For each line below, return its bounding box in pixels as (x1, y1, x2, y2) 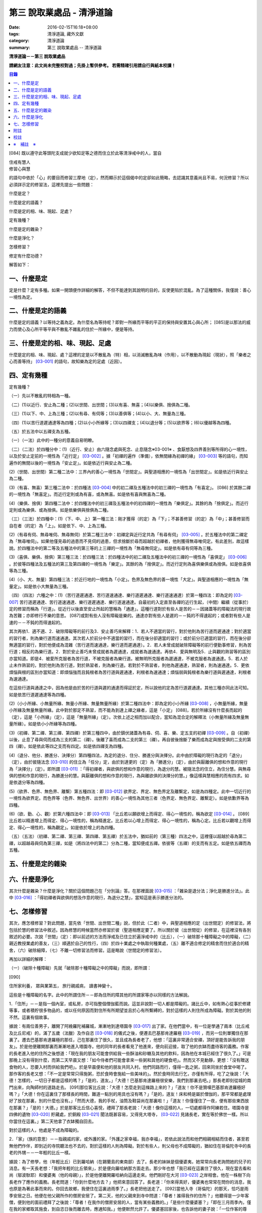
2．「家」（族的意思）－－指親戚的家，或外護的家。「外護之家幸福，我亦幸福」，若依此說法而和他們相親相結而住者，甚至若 (9, 1136, 250, 1142)
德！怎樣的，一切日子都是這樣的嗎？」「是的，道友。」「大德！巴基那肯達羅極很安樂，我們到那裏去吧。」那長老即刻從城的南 (9, 1078, 251, 1083)
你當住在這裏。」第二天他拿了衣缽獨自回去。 (9, 1118, 97, 1124)
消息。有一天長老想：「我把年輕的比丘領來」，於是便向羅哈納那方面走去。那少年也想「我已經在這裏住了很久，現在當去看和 (9, 1165, 251, 1171)
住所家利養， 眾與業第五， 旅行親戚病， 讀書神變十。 (9, 983, 115, 989)
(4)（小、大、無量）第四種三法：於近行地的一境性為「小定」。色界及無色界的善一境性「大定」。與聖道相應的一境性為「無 (9, 576, 249, 582)
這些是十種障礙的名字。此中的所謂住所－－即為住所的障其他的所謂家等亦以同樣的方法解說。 (9, 992, 192, 998)
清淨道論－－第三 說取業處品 (9, 53, 65, 59)
